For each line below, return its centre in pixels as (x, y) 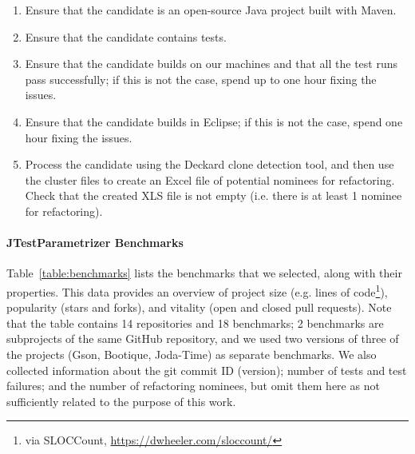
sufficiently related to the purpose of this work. (121, 401)
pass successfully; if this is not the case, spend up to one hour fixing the (201, 79)
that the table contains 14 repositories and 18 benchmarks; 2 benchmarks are (195, 323)
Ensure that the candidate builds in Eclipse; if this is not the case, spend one (214, 121)
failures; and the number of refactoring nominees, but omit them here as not (193, 386)
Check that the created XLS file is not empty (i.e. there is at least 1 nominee (213, 195)
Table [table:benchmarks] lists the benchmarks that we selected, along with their (204, 273)
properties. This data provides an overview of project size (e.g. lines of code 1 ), (197, 290)
